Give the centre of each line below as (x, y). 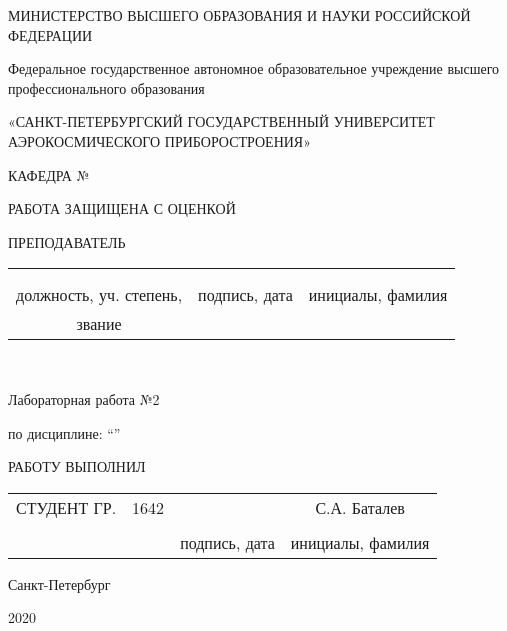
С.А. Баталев (360, 507)
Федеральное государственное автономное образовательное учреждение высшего (254, 68)
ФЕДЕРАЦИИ (50, 34)
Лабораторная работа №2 (84, 398)
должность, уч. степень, (99, 295)
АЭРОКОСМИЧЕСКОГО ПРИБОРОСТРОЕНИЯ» (159, 140)
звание (99, 324)
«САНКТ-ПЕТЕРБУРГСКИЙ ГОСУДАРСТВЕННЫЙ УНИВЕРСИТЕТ (221, 121)
